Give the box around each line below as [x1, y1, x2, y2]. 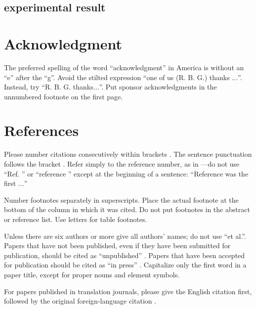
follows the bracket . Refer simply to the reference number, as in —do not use [4, 159, 240, 169]
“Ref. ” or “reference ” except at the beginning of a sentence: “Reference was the [4, 168, 249, 178]
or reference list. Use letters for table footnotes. [4, 214, 147, 224]
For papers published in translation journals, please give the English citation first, [4, 286, 252, 296]
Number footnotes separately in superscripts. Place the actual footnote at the [4, 194, 239, 205]
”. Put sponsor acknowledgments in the [99, 82, 217, 92]
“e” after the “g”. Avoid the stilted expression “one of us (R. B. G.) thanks [4, 72, 230, 82]
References [4, 120, 79, 140]
